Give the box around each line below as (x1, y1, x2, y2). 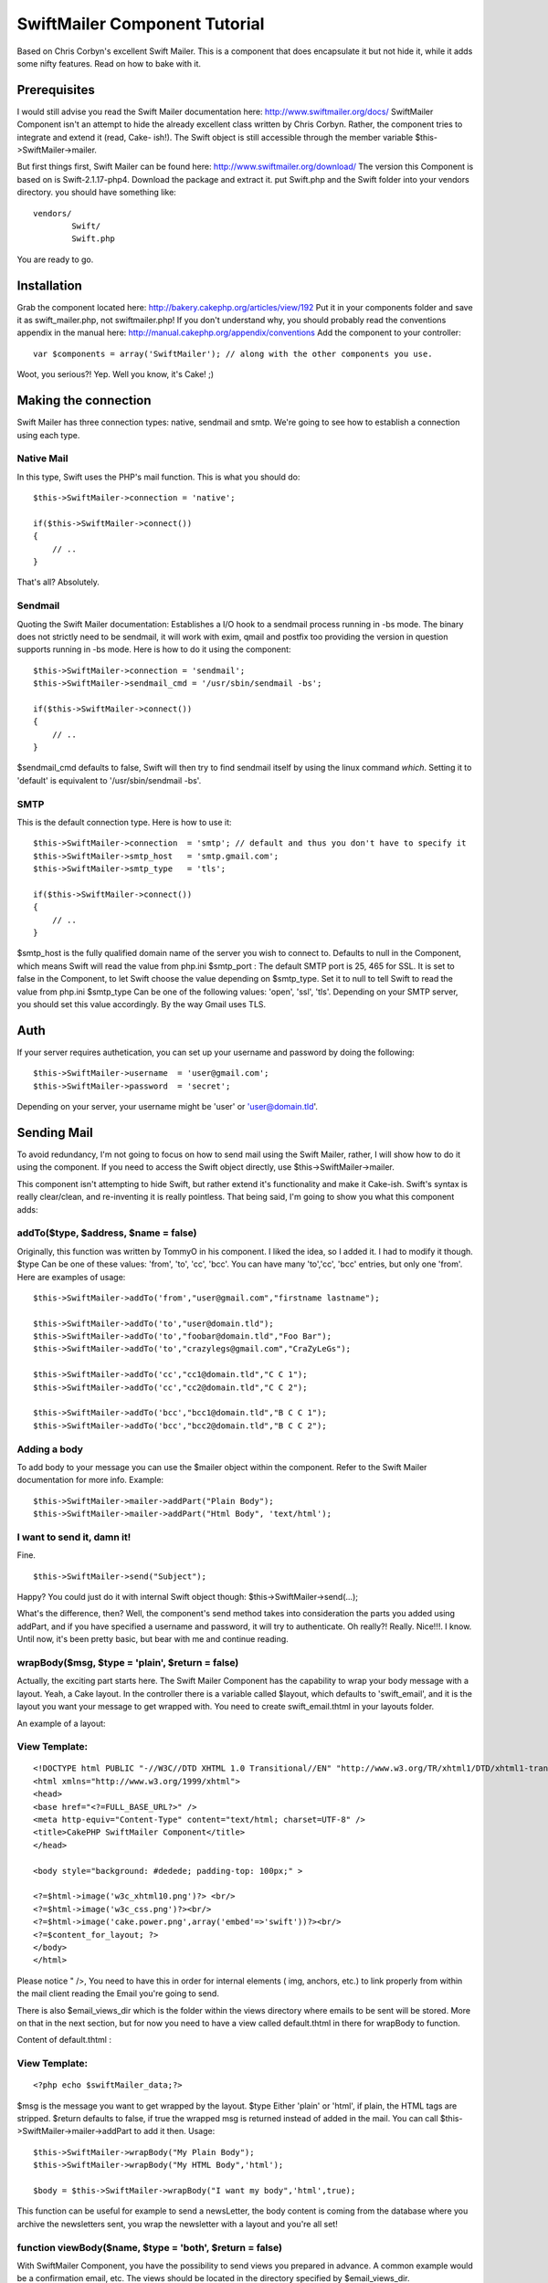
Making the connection (16, 393, 152, 408)
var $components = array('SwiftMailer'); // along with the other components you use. (33, 348, 433, 359)
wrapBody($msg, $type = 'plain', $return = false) (16, 1656, 239, 1668)
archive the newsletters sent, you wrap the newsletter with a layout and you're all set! (16, 2218, 338, 2229)
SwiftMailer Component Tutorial (16, 14, 265, 34)
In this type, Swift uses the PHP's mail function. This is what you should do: (16, 471, 300, 482)
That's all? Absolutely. (16, 576, 100, 588)
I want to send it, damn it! (16, 1531, 132, 1543)
